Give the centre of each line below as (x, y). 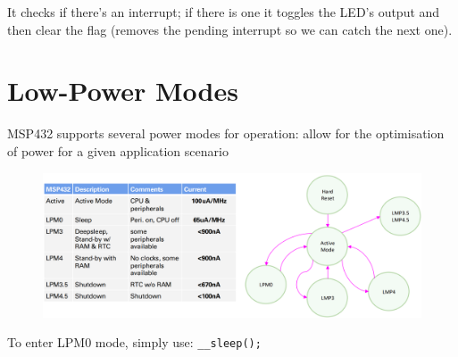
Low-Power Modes (123, 91)
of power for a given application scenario (118, 150)
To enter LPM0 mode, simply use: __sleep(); (134, 342)
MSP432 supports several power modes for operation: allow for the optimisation (226, 133)
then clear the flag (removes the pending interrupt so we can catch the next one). (230, 29)
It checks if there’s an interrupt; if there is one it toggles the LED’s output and (224, 12)
